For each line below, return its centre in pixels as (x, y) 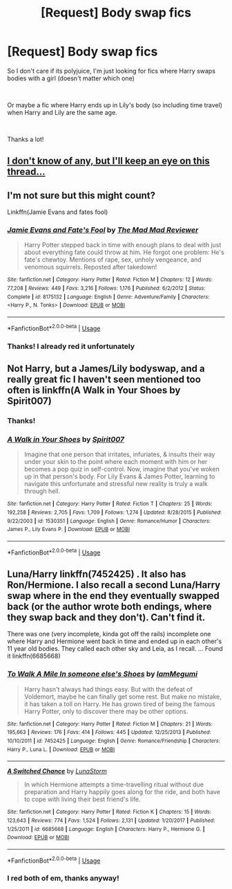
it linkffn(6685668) (34, 656)
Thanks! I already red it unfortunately (71, 346)
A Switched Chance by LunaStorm (57, 771)
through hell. (42, 491)
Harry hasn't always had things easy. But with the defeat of (108, 689)
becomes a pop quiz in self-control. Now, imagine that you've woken (122, 469)
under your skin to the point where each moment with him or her (116, 462)
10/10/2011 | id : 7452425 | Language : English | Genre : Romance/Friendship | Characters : (114, 741)
